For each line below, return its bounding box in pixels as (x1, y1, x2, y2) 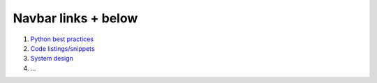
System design (30, 54, 73, 63)
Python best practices (30, 35, 94, 43)
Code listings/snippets (30, 44, 95, 52)
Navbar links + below (13, 10, 138, 26)
